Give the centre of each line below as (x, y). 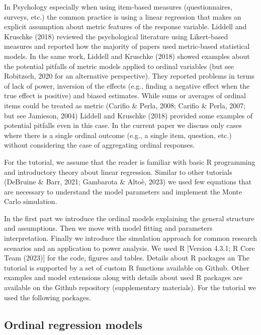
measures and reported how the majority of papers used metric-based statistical (127, 46)
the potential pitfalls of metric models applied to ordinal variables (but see (119, 66)
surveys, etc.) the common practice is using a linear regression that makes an (123, 16)
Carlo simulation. (31, 201)
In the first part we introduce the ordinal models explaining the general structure (129, 218)
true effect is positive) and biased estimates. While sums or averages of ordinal (125, 95)
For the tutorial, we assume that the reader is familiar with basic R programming (130, 161)
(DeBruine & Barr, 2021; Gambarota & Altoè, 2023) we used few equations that (128, 182)
